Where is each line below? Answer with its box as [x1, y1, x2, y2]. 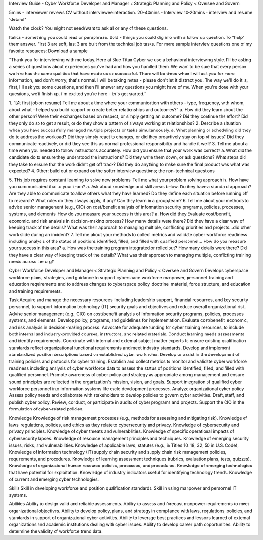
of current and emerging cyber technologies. [9, 476, 99, 482]
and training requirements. [9, 288, 62, 294]
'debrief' [9, 16, 26, 22]
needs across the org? [9, 259, 54, 265]
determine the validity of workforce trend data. [9, 528, 103, 534]
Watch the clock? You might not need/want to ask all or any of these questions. [9, 25, 168, 31]
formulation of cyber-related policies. [9, 406, 84, 412]
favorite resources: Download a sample [9, 48, 88, 54]
